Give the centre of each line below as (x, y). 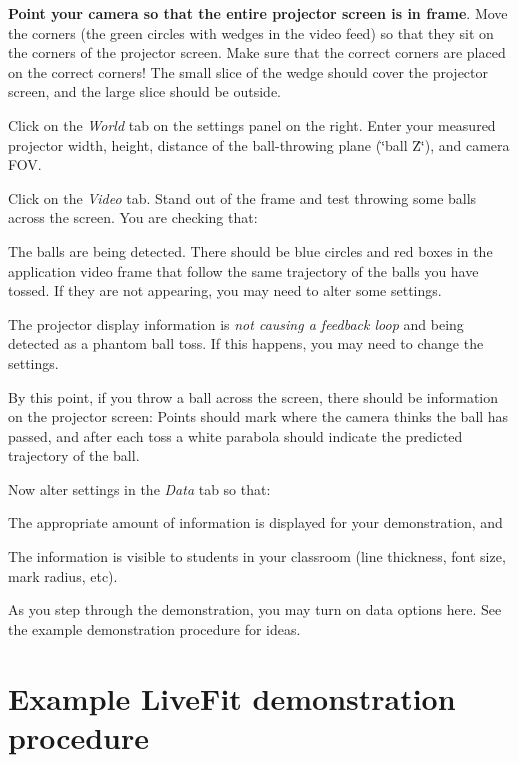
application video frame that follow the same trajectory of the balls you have (243, 270)
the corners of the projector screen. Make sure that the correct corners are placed (257, 52)
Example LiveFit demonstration (232, 697)
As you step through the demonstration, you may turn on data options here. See (255, 609)
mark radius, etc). (63, 575)
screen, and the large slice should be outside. (144, 91)
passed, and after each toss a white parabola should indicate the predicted (235, 435)
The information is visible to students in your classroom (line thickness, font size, (257, 556)
